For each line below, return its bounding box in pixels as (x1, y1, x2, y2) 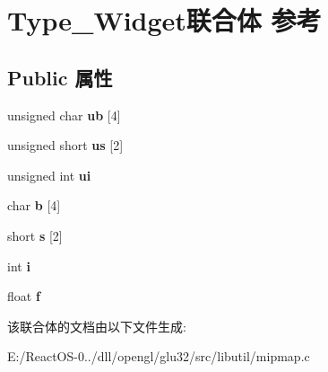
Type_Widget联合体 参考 (7, 2, 322, 39)
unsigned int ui (7, 165, 91, 184)
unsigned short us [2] (7, 136, 124, 155)
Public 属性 (7, 63, 113, 91)
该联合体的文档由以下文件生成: (7, 316, 186, 335)
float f (7, 287, 40, 306)
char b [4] (7, 196, 61, 215)
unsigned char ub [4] (7, 105, 121, 124)
